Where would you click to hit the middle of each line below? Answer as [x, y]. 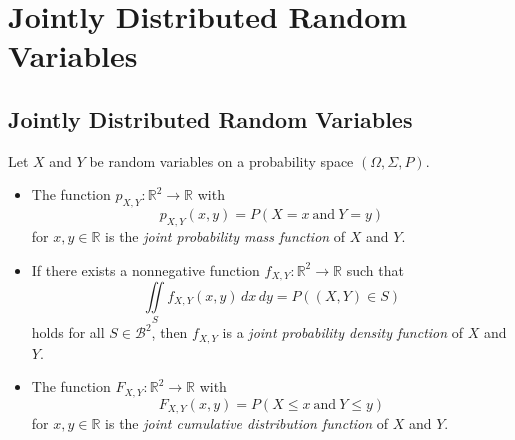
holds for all [68, 332]
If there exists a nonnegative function [145, 269]
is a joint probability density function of [343, 332]
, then [169, 332]
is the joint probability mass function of [225, 235]
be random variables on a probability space [221, 160]
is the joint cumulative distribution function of [247, 423]
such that [375, 269]
